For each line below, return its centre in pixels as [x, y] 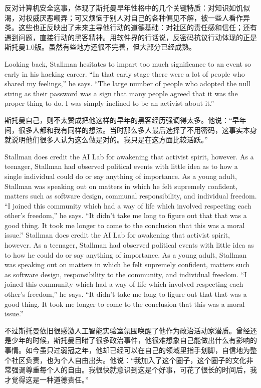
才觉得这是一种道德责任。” [47, 379]
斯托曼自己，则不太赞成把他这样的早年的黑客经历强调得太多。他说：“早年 [125, 120]
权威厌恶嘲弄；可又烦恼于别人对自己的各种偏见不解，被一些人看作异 [138, 17]
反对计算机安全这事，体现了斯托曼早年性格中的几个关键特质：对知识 [117, 8]
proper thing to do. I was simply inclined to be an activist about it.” [109, 103]
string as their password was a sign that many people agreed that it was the [121, 93]
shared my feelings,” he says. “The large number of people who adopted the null [127, 83]
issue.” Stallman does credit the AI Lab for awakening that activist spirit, [117, 235]
